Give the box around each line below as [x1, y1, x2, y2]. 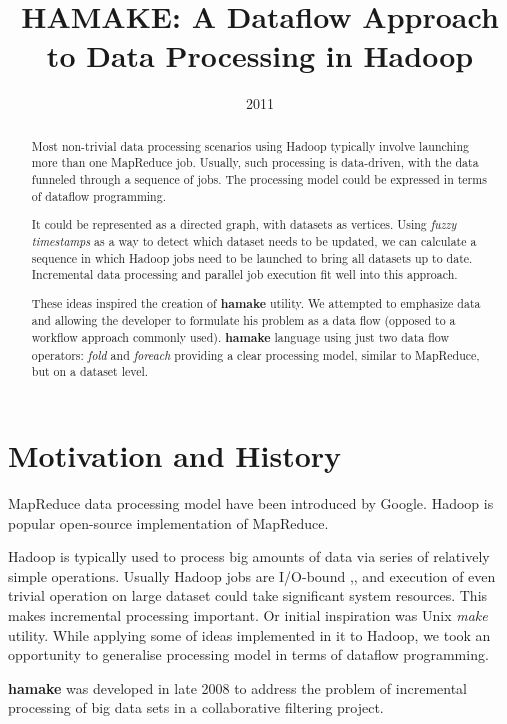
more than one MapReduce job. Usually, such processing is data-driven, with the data [31, 154, 479, 171]
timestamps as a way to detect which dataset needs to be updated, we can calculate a [31, 232, 477, 249]
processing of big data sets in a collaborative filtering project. [8, 697, 384, 718]
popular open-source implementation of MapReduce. [8, 512, 329, 533]
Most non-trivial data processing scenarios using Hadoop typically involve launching [31, 137, 469, 154]
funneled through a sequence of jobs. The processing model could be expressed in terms [31, 171, 487, 188]
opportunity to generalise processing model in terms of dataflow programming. [8, 644, 489, 665]
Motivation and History [8, 435, 342, 476]
